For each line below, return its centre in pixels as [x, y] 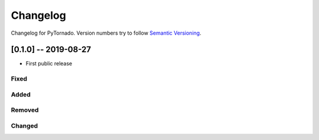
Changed [25, 125]
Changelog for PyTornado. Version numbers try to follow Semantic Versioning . [106, 33]
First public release [49, 64]
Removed [25, 110]
